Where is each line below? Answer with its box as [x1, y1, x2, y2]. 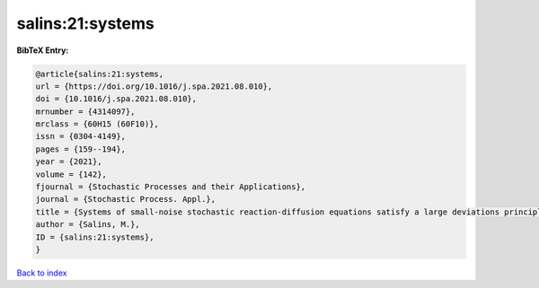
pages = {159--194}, [35, 144, 126, 154]
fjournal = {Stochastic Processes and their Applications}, [35, 182, 306, 192]
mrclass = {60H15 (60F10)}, [35, 119, 159, 129]
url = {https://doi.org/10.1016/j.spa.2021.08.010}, [35, 81, 273, 92]
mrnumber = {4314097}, [35, 106, 136, 117]
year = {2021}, [35, 157, 102, 167]
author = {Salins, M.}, [35, 220, 141, 230]
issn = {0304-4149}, [35, 131, 126, 142]
